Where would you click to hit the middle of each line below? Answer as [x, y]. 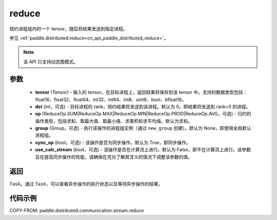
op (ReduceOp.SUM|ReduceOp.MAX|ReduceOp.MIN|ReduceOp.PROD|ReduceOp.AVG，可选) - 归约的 [143, 114]
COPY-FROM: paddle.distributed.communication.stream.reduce [77, 211]
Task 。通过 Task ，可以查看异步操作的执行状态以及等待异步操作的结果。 [86, 184]
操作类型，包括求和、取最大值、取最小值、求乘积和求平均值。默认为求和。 [114, 121]
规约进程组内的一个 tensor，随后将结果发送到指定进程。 [68, 29]
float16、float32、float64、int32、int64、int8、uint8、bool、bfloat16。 [111, 99]
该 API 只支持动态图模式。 [51, 62]
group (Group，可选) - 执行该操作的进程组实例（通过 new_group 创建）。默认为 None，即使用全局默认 [143, 128]
